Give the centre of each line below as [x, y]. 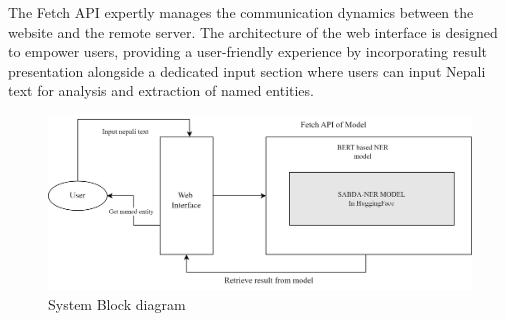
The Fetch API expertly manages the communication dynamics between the [241, 12]
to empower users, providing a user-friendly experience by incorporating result [248, 51]
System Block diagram [117, 303]
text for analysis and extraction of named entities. [161, 90]
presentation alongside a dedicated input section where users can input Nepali [247, 70]
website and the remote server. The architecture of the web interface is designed [253, 31]
